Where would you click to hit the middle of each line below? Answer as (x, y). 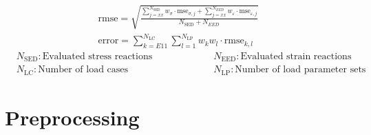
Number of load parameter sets (300, 70)
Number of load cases (83, 70)
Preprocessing (72, 117)
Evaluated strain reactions (296, 56)
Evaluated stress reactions (97, 56)
